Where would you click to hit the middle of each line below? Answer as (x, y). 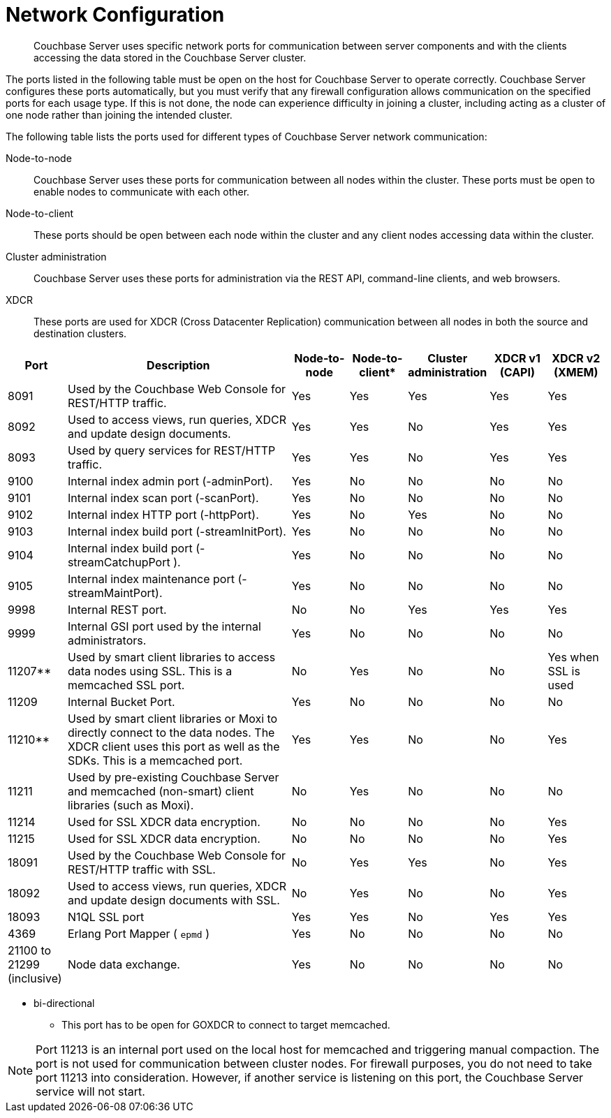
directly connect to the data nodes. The (171, 732)
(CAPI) (517, 372)
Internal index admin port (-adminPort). (170, 481)
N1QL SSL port (106, 917)
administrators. (107, 640)
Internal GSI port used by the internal (164, 626)
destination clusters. (80, 333)
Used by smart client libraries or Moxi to (172, 718)
